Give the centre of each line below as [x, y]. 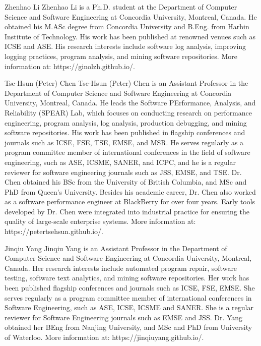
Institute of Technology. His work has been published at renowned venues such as [130, 36]
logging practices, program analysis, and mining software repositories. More [121, 56]
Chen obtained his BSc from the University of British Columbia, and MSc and [126, 182]
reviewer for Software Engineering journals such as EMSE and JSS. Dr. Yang [124, 317]
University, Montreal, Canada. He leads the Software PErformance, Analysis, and [130, 103]
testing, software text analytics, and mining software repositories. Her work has [127, 278]
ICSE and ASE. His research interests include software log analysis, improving [125, 46]
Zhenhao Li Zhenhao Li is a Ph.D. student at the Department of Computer [121, 7]
